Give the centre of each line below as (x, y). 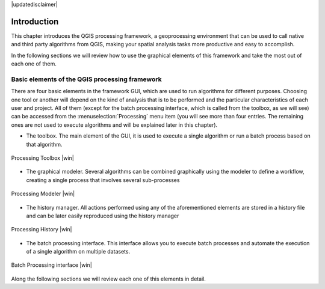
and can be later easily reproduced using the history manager (103, 216)
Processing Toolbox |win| (43, 158)
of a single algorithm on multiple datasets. (78, 252)
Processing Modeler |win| (43, 194)
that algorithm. (44, 144)
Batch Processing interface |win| (52, 265)
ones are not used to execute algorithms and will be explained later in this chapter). (114, 125)
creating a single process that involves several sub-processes (103, 180)
